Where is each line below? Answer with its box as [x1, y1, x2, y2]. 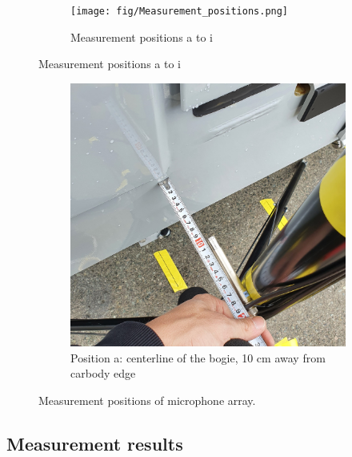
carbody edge [70, 365, 136, 382]
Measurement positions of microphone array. [38, 391, 256, 408]
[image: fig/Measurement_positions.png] [70, 6, 289, 17]
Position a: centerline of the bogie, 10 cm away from [70, 349, 326, 366]
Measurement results [6, 431, 183, 455]
